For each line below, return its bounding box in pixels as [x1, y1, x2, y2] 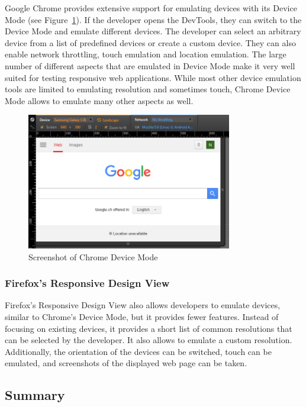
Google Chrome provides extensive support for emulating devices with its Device [5, 2, 297, 14]
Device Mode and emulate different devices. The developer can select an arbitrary [5, 25, 301, 37]
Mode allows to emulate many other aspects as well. [5, 94, 194, 106]
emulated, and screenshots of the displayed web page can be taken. [5, 357, 247, 369]
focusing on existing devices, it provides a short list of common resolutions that [5, 322, 292, 334]
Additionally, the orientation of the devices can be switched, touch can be [5, 345, 272, 357]
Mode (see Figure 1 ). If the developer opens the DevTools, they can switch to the [5, 13, 302, 25]
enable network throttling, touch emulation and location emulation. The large [5, 48, 286, 60]
